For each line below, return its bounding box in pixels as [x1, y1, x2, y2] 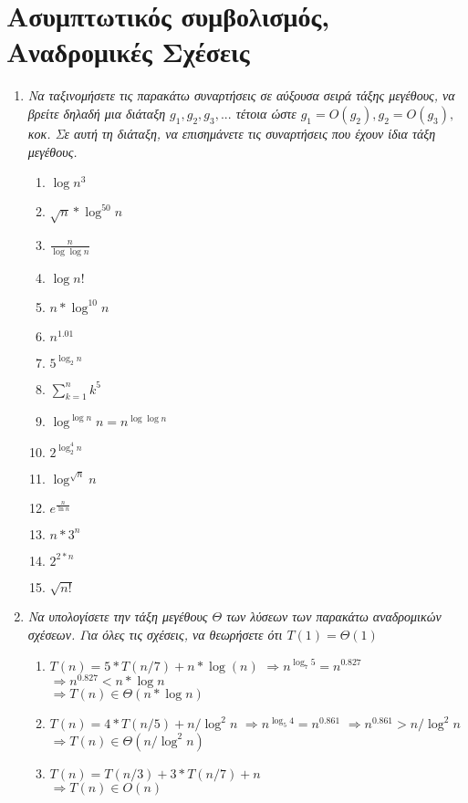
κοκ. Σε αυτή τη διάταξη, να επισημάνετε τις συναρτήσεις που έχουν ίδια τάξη [27, 123, 436, 142]
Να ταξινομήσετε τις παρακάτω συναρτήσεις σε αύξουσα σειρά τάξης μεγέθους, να [27, 86, 455, 105]
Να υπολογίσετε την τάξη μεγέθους [27, 607, 208, 626]
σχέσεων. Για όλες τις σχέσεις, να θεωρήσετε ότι [27, 624, 283, 643]
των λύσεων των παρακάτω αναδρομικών [226, 607, 442, 626]
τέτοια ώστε [235, 103, 296, 122]
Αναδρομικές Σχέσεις [6, 33, 250, 70]
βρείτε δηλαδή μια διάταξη [27, 103, 166, 122]
